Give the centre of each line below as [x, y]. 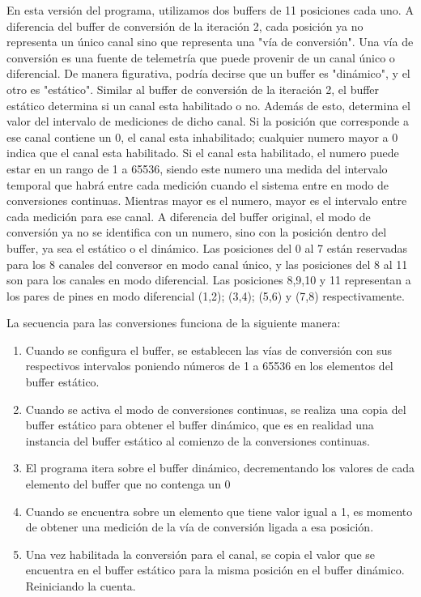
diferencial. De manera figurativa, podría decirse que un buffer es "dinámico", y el [208, 73]
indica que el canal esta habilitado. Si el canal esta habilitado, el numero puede [203, 153]
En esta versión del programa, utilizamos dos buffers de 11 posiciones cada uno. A [210, 10]
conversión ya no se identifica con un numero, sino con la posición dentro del [197, 232]
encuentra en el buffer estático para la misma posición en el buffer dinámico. [215, 570]
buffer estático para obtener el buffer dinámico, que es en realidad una [200, 425]
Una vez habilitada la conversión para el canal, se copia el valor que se [200, 554]
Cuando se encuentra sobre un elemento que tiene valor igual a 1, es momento [219, 511]
